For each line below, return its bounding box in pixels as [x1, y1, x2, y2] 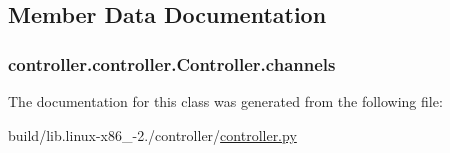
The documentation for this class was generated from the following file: [8, 91, 443, 111]
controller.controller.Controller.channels [8, 51, 336, 76]
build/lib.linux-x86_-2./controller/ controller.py [8, 124, 297, 145]
